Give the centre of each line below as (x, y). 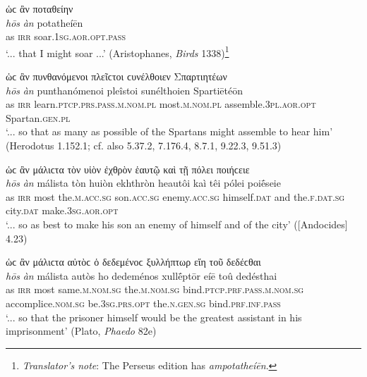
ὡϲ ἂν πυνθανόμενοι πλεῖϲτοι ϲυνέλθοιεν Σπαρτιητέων (116, 76)
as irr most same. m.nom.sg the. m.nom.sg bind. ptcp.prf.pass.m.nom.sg (155, 289)
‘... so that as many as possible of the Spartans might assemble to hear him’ (169, 131)
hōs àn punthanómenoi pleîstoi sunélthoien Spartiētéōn (124, 90)
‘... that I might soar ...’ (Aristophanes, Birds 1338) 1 (118, 51)
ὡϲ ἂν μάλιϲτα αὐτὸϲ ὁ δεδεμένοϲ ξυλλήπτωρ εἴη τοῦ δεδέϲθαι (133, 262)
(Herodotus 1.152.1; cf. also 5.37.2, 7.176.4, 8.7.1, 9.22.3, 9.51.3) (144, 145)
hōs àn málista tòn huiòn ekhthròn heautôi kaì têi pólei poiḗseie (143, 183)
